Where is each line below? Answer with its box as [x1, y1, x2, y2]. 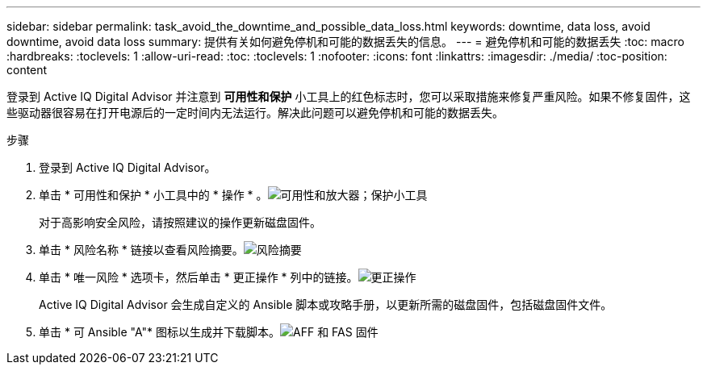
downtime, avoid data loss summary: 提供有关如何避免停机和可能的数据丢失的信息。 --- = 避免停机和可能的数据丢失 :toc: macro [6, 35, 684, 48]
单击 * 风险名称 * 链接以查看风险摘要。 [39, 243, 244, 256]
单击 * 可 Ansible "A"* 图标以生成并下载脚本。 [39, 325, 281, 339]
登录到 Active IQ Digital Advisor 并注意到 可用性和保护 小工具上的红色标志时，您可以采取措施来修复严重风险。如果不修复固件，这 [6, 90, 691, 103]
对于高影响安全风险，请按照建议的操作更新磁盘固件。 [39, 215, 321, 229]
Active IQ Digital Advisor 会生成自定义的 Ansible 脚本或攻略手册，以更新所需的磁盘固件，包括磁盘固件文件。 [39, 298, 613, 311]
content [6, 63, 48, 77]
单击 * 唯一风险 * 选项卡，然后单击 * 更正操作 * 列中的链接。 [39, 270, 358, 284]
